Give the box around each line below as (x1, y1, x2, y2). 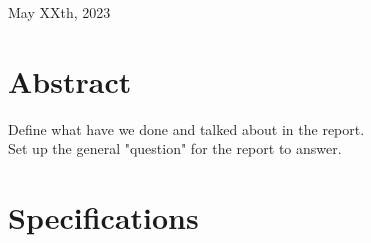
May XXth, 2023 (8, 2, 111, 22)
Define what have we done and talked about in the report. (8, 118, 365, 139)
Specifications (8, 197, 199, 238)
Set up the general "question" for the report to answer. (8, 138, 342, 159)
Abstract (8, 60, 132, 101)
